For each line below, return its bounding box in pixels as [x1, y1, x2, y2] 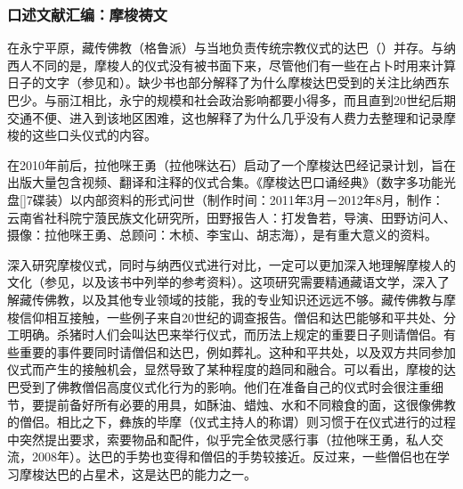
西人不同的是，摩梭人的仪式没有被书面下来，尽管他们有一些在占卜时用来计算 [7, 55, 456, 74]
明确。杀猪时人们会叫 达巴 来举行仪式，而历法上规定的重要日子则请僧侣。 [19, 325, 443, 344]
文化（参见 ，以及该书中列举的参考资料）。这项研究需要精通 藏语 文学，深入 [7, 273, 437, 291]
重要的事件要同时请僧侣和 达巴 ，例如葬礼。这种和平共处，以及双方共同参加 [19, 342, 456, 361]
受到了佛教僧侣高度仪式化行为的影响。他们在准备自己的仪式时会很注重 [20, 377, 431, 395]
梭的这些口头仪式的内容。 [7, 126, 157, 144]
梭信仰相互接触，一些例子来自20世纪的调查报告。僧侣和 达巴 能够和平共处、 [7, 307, 443, 326]
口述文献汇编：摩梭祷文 [7, 3, 167, 25]
